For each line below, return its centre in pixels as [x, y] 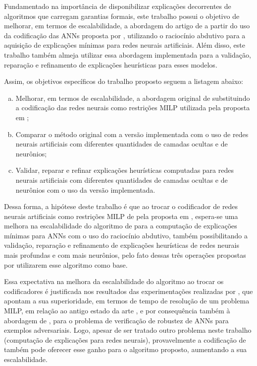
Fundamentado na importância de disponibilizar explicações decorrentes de [118, 6]
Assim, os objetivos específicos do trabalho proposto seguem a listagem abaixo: [124, 81]
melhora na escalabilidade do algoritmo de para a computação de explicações [121, 226]
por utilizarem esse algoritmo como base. [66, 264]
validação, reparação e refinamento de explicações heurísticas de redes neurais [122, 245]
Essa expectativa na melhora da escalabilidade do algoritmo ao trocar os [114, 281]
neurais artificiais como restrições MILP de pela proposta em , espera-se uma [121, 216]
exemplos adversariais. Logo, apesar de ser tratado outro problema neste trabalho [128, 330]
